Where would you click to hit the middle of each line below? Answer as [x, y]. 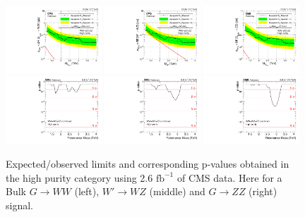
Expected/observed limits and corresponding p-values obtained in [148, 163]
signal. [19, 205]
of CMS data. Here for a [229, 177]
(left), [87, 191]
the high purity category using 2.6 [79, 177]
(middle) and [177, 191]
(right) [263, 191]
